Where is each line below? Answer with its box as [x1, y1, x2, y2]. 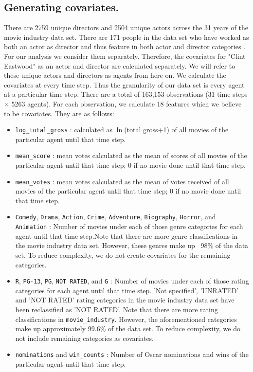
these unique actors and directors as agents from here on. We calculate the [4, 70, 226, 80]
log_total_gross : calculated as [15, 124, 113, 135]
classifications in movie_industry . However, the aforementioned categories [15, 314, 237, 324]
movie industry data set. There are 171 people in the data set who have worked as [4, 32, 249, 42]
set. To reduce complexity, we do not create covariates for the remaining [15, 249, 231, 260]
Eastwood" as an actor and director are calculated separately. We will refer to [4, 60, 235, 71]
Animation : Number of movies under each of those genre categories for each [15, 221, 243, 231]
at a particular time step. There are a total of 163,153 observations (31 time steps [4, 89, 248, 99]
